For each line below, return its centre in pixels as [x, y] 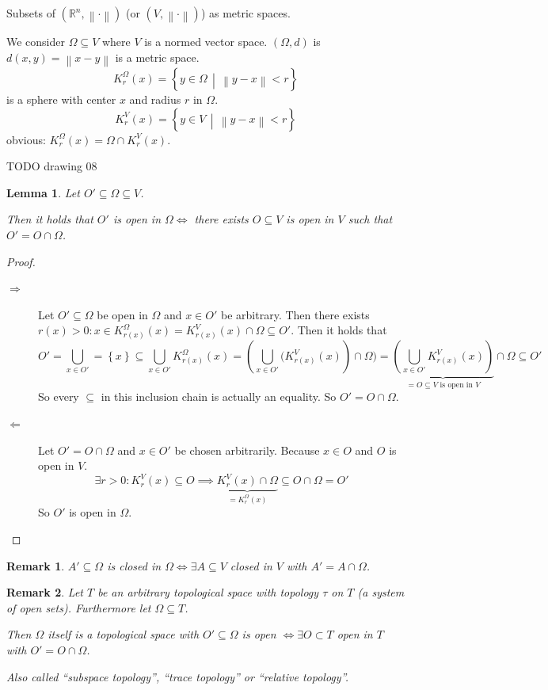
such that [370, 219]
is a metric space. [157, 57]
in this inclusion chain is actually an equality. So [219, 396]
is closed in [134, 565]
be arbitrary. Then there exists [295, 314]
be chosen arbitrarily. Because [247, 450]
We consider [36, 41]
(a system [381, 592]
